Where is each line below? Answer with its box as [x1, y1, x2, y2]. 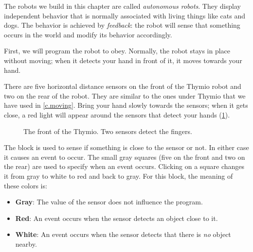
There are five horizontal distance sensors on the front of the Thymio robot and [4, 81, 241, 91]
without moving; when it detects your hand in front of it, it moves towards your [4, 55, 242, 65]
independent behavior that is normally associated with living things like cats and [4, 10, 245, 20]
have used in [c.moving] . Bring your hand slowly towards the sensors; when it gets [4, 100, 248, 110]
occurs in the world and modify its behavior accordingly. [4, 29, 172, 39]
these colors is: [4, 180, 47, 190]
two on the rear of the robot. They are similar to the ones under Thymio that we [4, 90, 246, 101]
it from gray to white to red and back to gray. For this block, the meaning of [4, 170, 233, 181]
